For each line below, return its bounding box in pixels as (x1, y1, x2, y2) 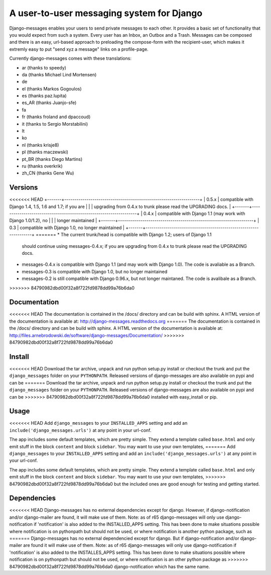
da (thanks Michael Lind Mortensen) (22, 71, 97, 77)
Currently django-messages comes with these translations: (9, 55, 131, 61)
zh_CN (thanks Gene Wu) (22, 170, 74, 176)
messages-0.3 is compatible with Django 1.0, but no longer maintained (22, 268, 168, 274)
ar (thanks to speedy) (22, 64, 66, 70)
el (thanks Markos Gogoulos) (22, 85, 82, 91)
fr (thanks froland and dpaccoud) (22, 114, 91, 120)
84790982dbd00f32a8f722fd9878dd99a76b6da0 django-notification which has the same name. (9, 563, 210, 569)
